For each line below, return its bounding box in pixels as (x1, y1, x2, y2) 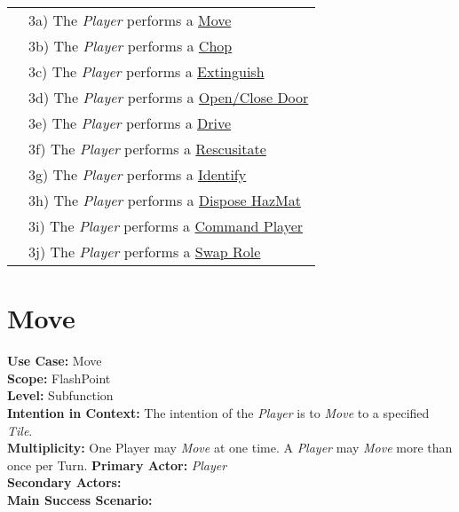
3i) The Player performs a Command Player (28, 216, 304, 236)
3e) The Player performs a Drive (28, 113, 232, 133)
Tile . (7, 421, 33, 439)
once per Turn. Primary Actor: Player (7, 455, 227, 474)
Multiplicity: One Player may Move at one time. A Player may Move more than (7, 438, 453, 457)
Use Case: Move (7, 351, 102, 370)
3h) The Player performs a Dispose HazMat (28, 190, 301, 210)
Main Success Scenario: (7, 490, 153, 508)
